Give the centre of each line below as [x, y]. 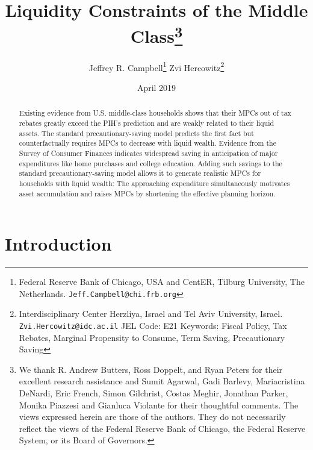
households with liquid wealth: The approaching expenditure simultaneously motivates [154, 183]
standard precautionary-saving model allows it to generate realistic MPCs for [140, 173]
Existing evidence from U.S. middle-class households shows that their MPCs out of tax [155, 113]
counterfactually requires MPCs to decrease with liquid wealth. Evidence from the [147, 143]
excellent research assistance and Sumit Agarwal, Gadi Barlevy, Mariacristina [162, 381]
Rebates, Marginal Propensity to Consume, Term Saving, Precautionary [152, 337]
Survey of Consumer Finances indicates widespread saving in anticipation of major [148, 153]
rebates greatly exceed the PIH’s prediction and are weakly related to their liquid [147, 123]
